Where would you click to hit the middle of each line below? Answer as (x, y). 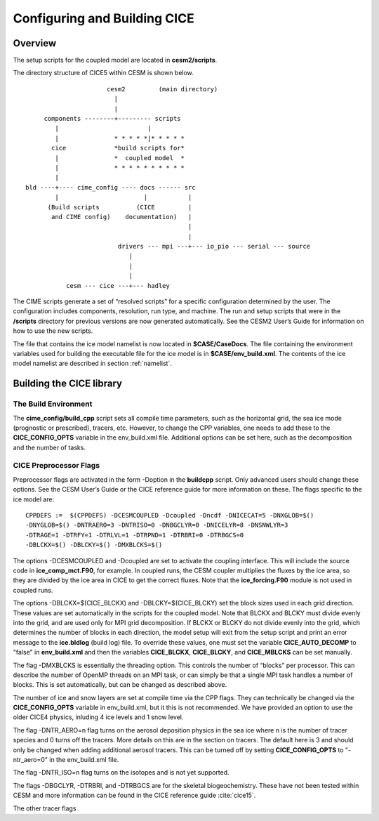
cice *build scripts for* (118, 148)
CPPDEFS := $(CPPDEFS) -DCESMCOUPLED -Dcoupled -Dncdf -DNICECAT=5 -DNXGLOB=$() (170, 515)
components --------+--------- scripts (113, 119)
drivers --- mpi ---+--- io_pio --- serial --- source (214, 247)
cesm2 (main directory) (162, 89)
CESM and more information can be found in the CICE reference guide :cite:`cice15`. (134, 795)
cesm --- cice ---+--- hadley (118, 285)
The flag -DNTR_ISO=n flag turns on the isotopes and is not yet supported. (121, 773)
